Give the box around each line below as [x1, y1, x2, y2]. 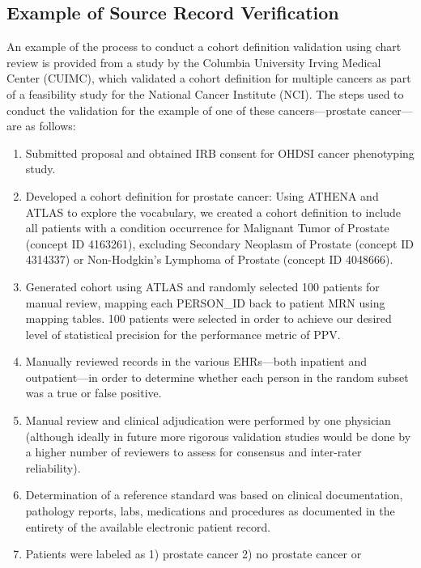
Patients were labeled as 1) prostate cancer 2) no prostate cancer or [25, 545, 362, 562]
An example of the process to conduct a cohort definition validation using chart [6, 38, 402, 55]
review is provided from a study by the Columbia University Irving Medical [6, 53, 381, 70]
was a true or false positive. [25, 384, 162, 401]
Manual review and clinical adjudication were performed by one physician [25, 412, 391, 429]
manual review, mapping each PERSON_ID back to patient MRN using [25, 294, 385, 311]
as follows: [25, 117, 76, 134]
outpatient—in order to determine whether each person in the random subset [25, 368, 409, 385]
